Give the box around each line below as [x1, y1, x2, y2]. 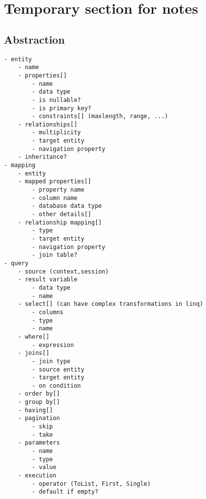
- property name [32, 186, 84, 194]
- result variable [18, 276, 78, 283]
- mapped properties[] [18, 178, 91, 185]
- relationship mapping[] [18, 219, 102, 226]
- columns [32, 308, 63, 316]
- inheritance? [18, 153, 67, 161]
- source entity [32, 366, 84, 373]
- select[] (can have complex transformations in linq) [18, 300, 204, 308]
